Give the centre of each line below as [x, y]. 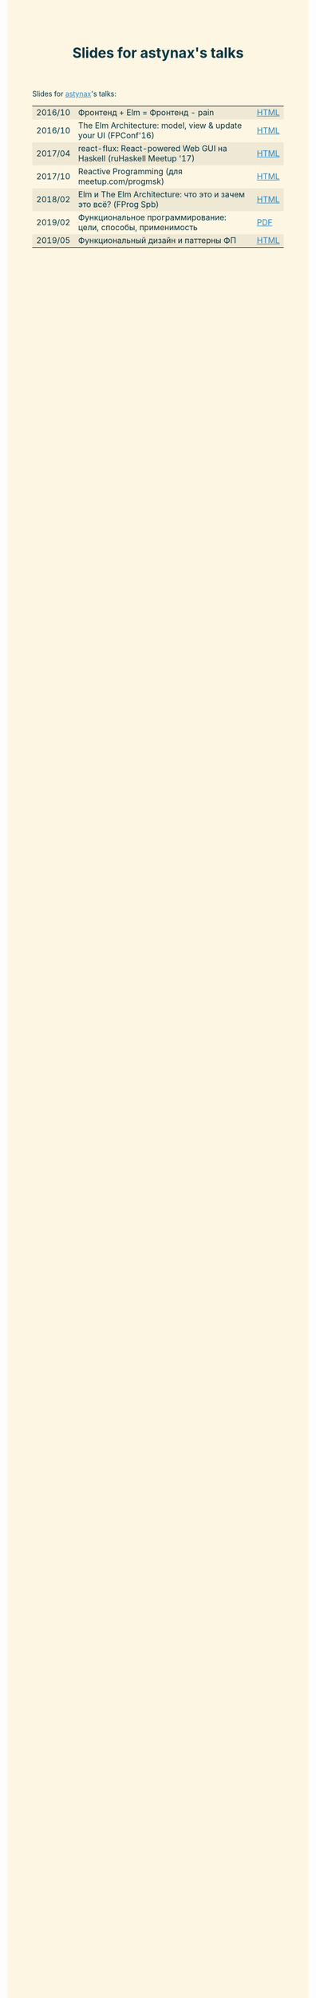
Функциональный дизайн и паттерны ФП [158, 241]
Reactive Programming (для [131, 172]
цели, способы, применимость [138, 228]
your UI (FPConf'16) [117, 136]
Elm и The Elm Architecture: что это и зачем [162, 194]
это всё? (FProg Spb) [119, 205]
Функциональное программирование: [153, 217]
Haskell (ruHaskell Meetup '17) [137, 158]
